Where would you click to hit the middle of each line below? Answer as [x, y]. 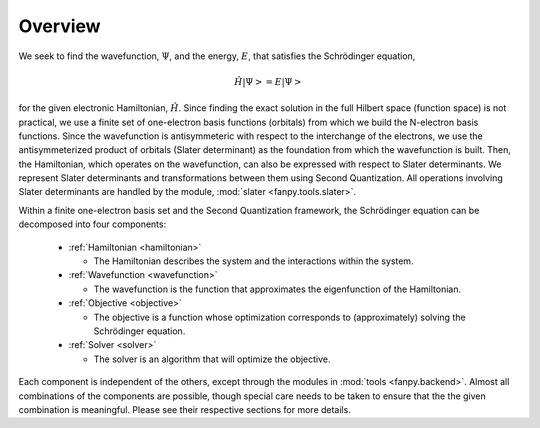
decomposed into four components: [92, 224]
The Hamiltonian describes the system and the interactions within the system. [253, 261]
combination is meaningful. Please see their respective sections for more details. [185, 409]
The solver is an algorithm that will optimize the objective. [212, 359]
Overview [59, 26]
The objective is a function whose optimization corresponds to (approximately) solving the [279, 317]
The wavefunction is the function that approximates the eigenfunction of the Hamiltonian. [277, 289]
